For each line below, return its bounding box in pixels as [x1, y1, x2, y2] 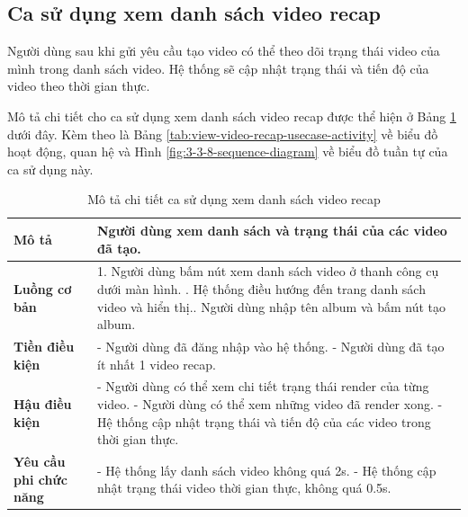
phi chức [13, 469, 67, 488]
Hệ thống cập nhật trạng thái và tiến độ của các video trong [97, 412, 431, 431]
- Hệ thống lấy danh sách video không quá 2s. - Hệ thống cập [97, 460, 436, 479]
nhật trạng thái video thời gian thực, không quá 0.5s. [97, 478, 391, 497]
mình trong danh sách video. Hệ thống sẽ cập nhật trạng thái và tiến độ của [7, 58, 429, 77]
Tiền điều [13, 337, 75, 356]
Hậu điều [13, 395, 72, 414]
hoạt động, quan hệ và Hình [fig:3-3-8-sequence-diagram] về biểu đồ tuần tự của [7, 142, 448, 161]
